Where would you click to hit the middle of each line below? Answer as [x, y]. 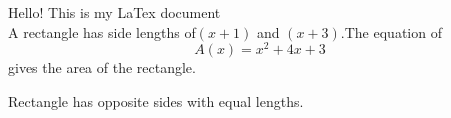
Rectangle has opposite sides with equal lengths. [156, 100]
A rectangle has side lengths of [102, 31]
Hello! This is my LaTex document [114, 12]
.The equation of [391, 31]
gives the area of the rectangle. [102, 67]
